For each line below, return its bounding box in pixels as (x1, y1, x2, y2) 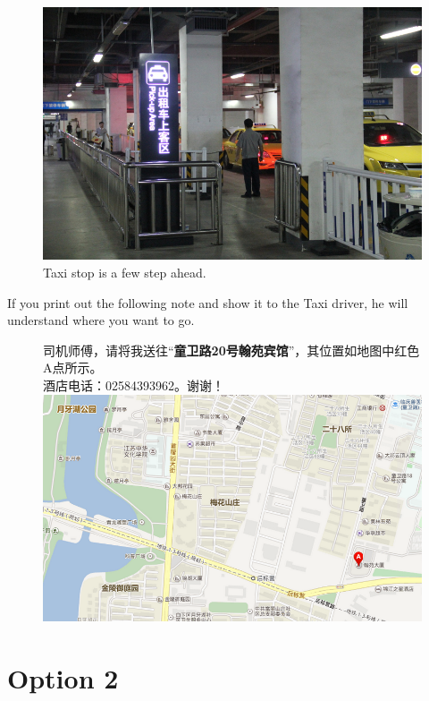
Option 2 (7, 659, 119, 696)
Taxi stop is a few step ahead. (43, 263, 206, 282)
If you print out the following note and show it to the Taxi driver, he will (7, 293, 408, 312)
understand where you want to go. (7, 311, 195, 329)
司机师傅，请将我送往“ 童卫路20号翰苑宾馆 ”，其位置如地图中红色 (43, 340, 420, 359)
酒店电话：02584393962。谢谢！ (43, 376, 224, 395)
